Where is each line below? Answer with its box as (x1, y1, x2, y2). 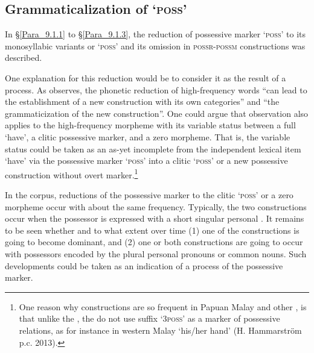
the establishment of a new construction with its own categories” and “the (5, 95, 280, 108)
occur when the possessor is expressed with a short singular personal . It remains (5, 212, 304, 225)
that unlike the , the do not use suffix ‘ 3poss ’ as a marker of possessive (19, 312, 280, 325)
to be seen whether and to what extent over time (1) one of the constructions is (5, 223, 300, 236)
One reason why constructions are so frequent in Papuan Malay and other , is (19, 300, 307, 313)
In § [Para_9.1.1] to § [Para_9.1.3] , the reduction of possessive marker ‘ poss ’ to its (5, 28, 306, 40)
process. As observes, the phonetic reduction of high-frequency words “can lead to (5, 83, 307, 96)
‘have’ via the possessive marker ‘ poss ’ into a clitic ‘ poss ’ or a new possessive (5, 154, 288, 167)
